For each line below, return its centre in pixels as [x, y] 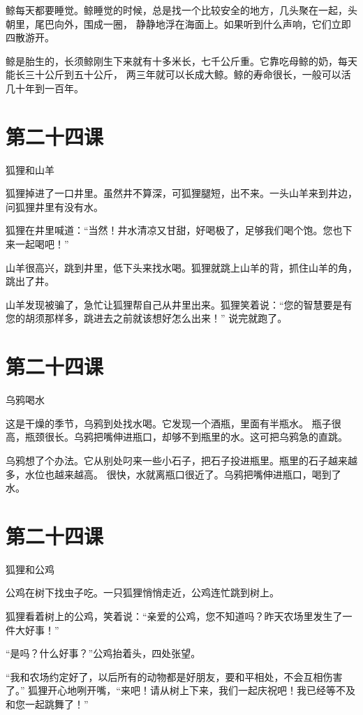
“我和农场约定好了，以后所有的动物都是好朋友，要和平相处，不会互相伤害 [174, 676]
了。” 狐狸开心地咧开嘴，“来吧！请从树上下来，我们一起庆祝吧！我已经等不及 [180, 690]
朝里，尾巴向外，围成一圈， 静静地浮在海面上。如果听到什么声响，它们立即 [178, 23]
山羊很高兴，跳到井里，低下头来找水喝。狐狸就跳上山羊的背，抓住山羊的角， [181, 267]
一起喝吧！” [42, 244]
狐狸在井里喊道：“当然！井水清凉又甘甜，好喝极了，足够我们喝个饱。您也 [174, 230]
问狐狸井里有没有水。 [54, 206]
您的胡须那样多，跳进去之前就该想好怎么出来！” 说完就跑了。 [147, 318]
